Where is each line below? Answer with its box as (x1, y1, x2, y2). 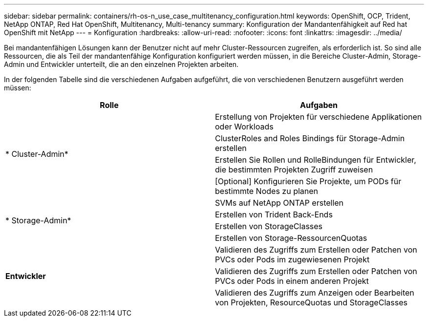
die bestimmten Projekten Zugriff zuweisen (215, 165, 373, 174)
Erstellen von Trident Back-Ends (215, 210, 333, 219)
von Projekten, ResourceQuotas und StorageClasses (215, 298, 407, 307)
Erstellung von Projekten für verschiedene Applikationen (215, 112, 422, 122)
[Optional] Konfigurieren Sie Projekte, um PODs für (215, 176, 402, 186)
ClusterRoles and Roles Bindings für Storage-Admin (215, 133, 405, 143)
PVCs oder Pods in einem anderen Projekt (215, 276, 369, 286)
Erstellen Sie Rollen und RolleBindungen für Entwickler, (215, 155, 416, 165)
